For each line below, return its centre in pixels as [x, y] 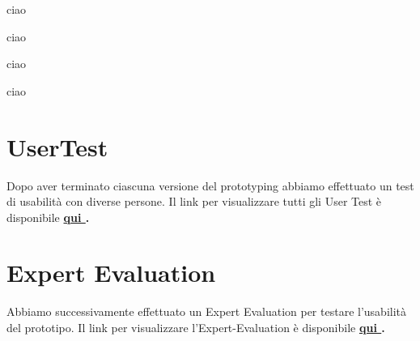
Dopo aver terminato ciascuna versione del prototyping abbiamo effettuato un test [210, 185]
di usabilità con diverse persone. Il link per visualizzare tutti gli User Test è [194, 201]
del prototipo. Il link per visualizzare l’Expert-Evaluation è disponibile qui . [196, 327]
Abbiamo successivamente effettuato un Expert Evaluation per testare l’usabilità [207, 311]
